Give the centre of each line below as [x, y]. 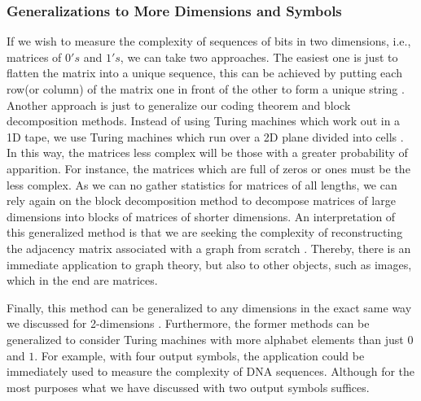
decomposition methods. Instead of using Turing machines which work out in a [204, 121]
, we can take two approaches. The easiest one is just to [259, 57]
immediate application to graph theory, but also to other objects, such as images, [209, 264]
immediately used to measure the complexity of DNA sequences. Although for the [211, 371]
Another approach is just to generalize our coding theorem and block [179, 105]
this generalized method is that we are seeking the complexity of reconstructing [205, 232]
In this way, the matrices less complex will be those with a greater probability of [207, 153]
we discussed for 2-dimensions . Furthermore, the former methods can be [188, 323]
